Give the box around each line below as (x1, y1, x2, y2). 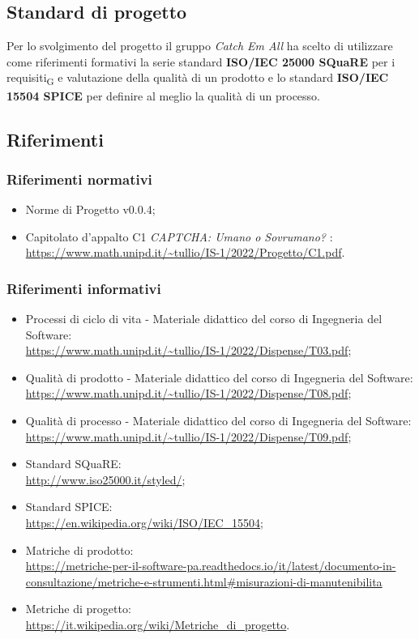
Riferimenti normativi (6, 168, 152, 189)
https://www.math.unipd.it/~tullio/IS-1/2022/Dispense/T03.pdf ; (25, 342, 352, 359)
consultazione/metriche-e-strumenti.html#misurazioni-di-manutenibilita (25, 573, 383, 590)
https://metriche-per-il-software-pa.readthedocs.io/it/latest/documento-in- (25, 557, 396, 574)
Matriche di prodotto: (25, 541, 134, 558)
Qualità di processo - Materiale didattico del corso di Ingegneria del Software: (25, 412, 412, 429)
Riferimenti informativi (6, 278, 161, 298)
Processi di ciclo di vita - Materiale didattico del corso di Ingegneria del (25, 310, 383, 327)
